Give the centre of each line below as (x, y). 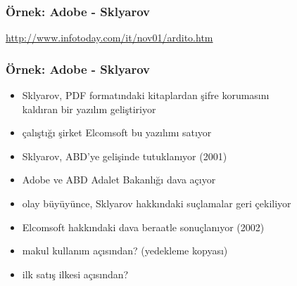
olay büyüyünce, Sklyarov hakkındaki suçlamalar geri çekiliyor (157, 203)
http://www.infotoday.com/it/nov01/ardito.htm (109, 38)
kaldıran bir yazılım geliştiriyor (89, 109)
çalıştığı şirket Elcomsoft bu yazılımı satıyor (117, 132)
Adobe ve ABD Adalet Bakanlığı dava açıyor (119, 180)
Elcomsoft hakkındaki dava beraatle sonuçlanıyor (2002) (143, 227)
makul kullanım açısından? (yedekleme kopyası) (125, 251)
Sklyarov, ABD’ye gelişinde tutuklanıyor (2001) (125, 156)
